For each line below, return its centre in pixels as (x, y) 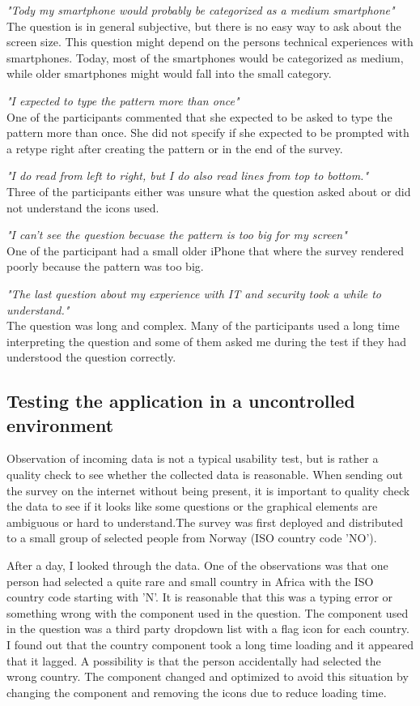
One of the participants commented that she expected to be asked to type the (199, 116)
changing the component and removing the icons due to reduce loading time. (197, 692)
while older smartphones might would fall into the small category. (169, 73)
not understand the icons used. (83, 207)
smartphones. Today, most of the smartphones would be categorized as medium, (205, 57)
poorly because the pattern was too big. (105, 266)
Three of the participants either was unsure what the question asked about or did (209, 191)
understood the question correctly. (91, 357)
